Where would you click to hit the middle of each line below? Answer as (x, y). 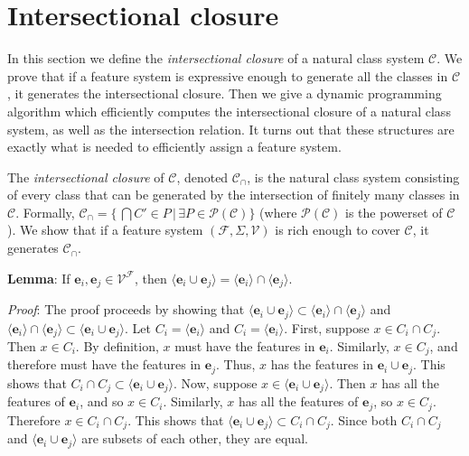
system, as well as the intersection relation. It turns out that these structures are (231, 129)
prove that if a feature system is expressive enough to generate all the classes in (228, 75)
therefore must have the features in (104, 364)
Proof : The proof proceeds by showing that (126, 309)
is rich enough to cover (338, 230)
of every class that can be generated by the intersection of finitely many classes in (234, 195)
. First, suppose (327, 327)
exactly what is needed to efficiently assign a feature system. (174, 147)
